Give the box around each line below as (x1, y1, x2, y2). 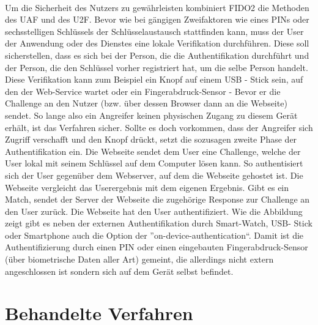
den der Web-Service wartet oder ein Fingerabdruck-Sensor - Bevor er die (5, 84, 281, 97)
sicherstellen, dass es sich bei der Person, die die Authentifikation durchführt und (5, 48, 309, 61)
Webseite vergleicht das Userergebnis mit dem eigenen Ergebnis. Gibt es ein (5, 181, 289, 193)
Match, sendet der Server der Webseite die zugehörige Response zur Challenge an (5, 193, 310, 206)
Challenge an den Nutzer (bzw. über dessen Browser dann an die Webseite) (5, 97, 287, 110)
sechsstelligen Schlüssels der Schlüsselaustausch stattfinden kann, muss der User (5, 24, 304, 37)
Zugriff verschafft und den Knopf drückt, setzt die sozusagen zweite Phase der (5, 133, 297, 146)
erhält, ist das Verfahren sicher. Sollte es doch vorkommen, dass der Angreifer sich (5, 121, 313, 133)
